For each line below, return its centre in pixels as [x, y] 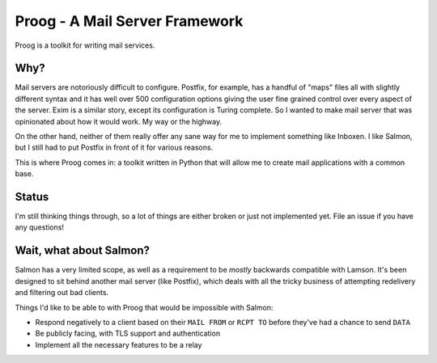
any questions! [40, 227]
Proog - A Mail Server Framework [129, 21]
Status [32, 197]
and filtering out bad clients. [62, 293]
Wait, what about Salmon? [82, 251]
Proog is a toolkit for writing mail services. [85, 45]
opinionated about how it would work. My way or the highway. [119, 121]
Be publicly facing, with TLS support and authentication [128, 333]
